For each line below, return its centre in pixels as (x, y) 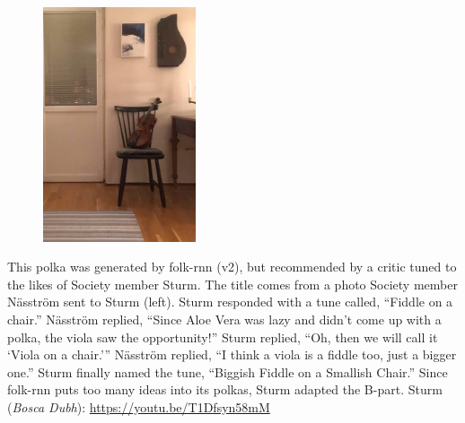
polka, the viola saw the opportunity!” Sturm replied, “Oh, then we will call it (223, 337)
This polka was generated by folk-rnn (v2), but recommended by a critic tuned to (232, 267)
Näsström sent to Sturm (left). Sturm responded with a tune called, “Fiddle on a (230, 302)
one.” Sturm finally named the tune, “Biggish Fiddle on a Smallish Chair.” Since (228, 371)
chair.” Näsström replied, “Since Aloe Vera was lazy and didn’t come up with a (224, 319)
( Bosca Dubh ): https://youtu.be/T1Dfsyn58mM (139, 406)
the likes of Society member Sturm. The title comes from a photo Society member (232, 284)
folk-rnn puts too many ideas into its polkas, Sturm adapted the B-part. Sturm (225, 389)
